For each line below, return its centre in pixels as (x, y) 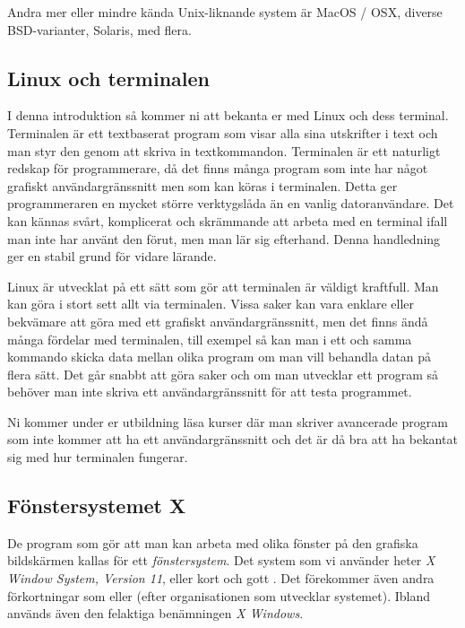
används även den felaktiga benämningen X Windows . (155, 613)
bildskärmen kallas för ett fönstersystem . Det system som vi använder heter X (221, 560)
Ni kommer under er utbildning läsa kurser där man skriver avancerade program (228, 421)
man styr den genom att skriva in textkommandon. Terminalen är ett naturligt (224, 150)
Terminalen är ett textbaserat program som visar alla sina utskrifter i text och (223, 132)
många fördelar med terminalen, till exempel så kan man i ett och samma (210, 339)
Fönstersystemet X (97, 506)
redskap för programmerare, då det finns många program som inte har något (218, 168)
